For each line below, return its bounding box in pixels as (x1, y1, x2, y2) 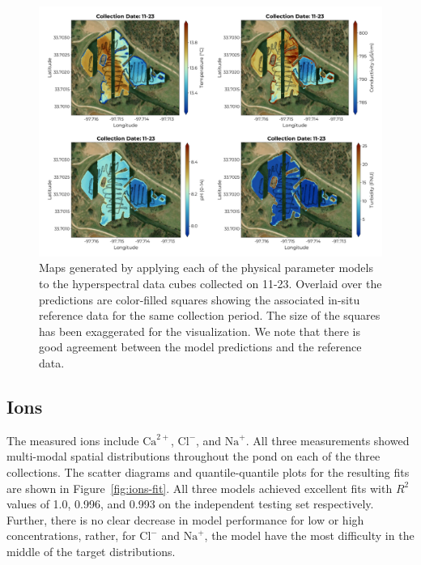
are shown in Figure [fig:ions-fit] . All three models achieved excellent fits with (6, 479, 393, 496)
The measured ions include (6, 431, 139, 448)
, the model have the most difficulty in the (204, 527, 415, 544)
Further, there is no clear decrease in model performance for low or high (6, 511, 364, 528)
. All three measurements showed (245, 431, 410, 448)
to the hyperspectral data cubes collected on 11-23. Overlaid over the (39, 275, 382, 292)
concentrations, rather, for (6, 527, 136, 544)
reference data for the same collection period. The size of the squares (39, 307, 381, 324)
